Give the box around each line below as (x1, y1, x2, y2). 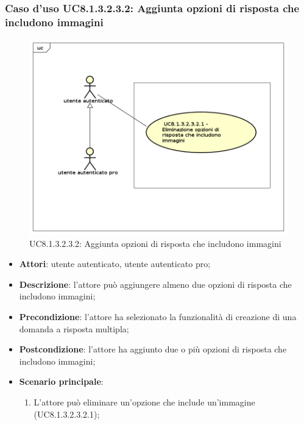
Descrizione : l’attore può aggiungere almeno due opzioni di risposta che (19, 277, 292, 290)
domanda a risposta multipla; (19, 322, 129, 335)
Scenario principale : (19, 375, 104, 388)
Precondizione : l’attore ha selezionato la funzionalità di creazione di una (19, 310, 297, 323)
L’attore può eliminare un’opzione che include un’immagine (34, 395, 255, 408)
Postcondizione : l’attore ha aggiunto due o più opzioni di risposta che (19, 343, 287, 355)
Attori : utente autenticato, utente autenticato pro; (19, 257, 211, 270)
